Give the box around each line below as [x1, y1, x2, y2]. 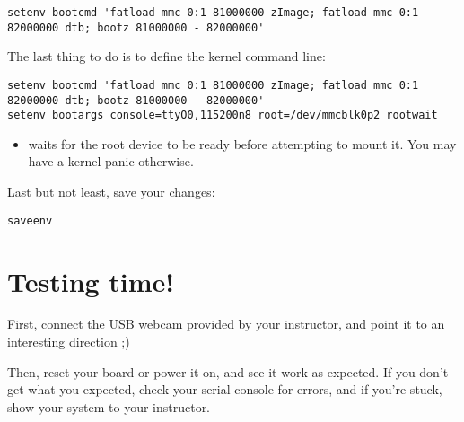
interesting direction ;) [7, 332, 130, 351]
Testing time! [7, 262, 175, 299]
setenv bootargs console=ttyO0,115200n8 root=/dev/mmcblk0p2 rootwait [7, 109, 438, 122]
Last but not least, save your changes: [7, 182, 215, 201]
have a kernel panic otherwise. [28, 152, 194, 171]
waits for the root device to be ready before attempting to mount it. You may [28, 134, 457, 153]
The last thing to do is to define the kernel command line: [7, 47, 326, 66]
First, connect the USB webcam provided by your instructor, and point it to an [7, 314, 445, 333]
